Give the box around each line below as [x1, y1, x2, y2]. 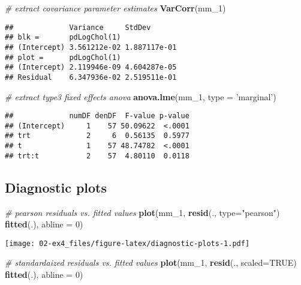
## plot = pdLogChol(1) [5, 53, 121, 62]
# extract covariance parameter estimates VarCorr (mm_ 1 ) [5, 2, 226, 14]
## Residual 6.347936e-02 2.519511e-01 [5, 73, 177, 82]
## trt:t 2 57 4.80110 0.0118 [5, 151, 189, 160]
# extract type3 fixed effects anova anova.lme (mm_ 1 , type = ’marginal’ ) [5, 90, 276, 103]
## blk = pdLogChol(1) [5, 33, 121, 42]
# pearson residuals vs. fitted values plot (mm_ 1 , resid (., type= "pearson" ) [5, 206, 280, 218]
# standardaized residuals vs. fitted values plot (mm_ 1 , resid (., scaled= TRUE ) [5, 256, 297, 269]
